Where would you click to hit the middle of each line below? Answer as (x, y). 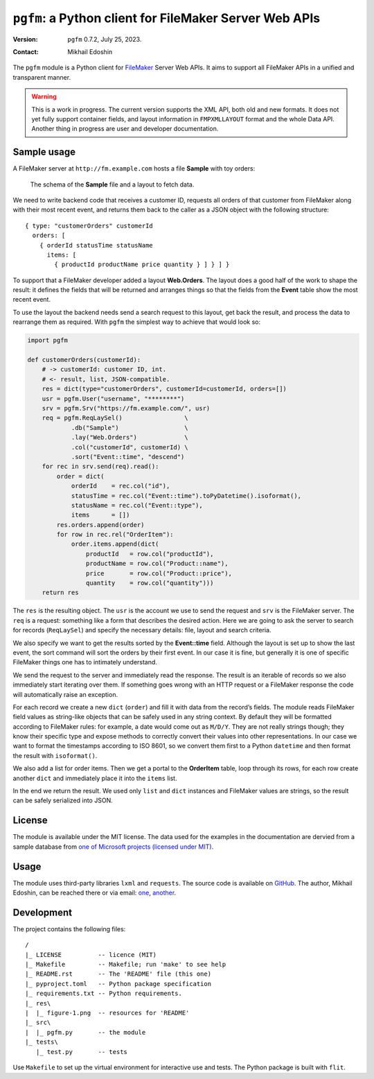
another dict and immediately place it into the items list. (95, 778)
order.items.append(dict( (115, 544)
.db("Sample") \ (130, 428)
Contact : (26, 51)
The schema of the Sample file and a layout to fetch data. (112, 184)
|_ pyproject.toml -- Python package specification (118, 984)
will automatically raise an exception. (65, 694)
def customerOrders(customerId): (84, 360)
